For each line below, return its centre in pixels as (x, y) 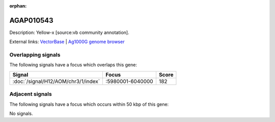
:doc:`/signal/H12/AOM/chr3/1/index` (56, 81)
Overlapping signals (35, 55)
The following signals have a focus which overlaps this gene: (73, 65)
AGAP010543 (31, 20)
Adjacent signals (31, 94)
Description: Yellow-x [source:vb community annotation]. (69, 32)
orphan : (18, 6)
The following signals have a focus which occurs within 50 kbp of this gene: (89, 104)
